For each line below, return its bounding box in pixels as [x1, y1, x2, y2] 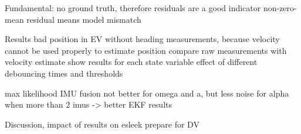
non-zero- [263, 2, 297, 13]
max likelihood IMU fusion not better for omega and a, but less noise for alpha [5, 87, 289, 99]
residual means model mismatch [26, 13, 141, 25]
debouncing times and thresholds [5, 67, 123, 79]
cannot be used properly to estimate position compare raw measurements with [5, 44, 287, 56]
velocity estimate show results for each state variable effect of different [5, 56, 258, 68]
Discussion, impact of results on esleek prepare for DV [5, 118, 199, 130]
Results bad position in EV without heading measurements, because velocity [5, 33, 280, 45]
